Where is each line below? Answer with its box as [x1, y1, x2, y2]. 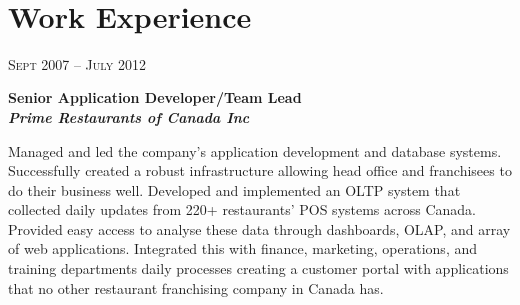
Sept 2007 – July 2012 [8, 53, 146, 74]
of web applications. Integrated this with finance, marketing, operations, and [8, 238, 477, 259]
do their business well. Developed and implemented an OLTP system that [8, 179, 461, 200]
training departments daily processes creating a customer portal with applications [8, 258, 509, 279]
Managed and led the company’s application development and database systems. [8, 140, 502, 161]
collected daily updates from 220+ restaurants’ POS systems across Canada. [8, 199, 477, 220]
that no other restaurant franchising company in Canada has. [8, 277, 384, 298]
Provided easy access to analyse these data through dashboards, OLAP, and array [8, 218, 511, 239]
